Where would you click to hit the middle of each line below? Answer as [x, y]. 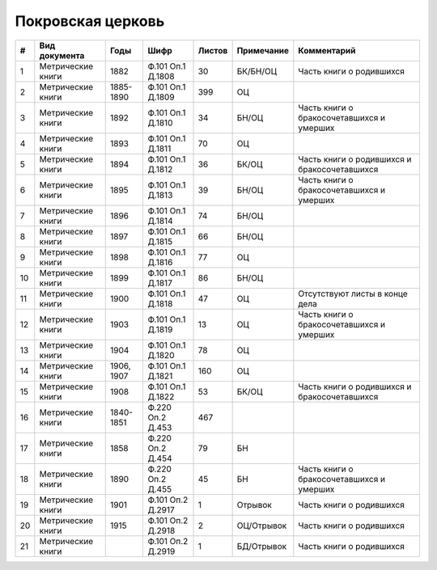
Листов [213, 50]
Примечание [263, 50]
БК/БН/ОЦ [257, 71]
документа [62, 55]
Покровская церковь [90, 21]
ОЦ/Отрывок [262, 526]
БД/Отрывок [262, 546]
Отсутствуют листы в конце [353, 293]
